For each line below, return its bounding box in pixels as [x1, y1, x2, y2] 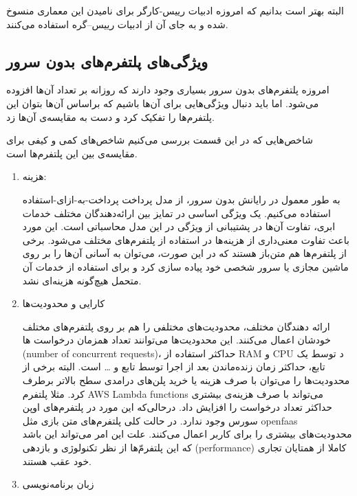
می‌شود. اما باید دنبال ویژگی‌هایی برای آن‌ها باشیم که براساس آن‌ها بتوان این [6, 95, 319, 110]
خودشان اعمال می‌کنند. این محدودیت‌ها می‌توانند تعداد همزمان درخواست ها [22, 332, 331, 347]
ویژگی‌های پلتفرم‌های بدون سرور [6, 50, 208, 71]
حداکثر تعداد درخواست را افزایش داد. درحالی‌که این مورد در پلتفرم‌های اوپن [22, 400, 333, 414]
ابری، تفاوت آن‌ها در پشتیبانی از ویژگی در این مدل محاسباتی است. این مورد [22, 219, 336, 234]
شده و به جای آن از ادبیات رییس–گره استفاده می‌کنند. [6, 16, 228, 31]
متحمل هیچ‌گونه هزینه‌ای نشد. [22, 273, 142, 287]
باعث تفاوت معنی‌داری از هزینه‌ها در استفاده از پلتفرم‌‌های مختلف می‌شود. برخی [22, 232, 349, 247]
